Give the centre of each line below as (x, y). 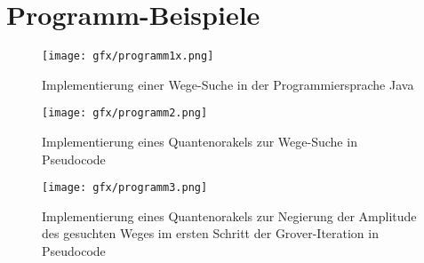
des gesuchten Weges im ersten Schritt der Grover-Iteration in (210, 233)
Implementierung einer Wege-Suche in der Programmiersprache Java (228, 84)
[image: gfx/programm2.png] (125, 113)
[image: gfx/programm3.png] (125, 188)
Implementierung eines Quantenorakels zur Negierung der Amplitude (229, 215)
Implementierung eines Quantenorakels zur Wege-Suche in (200, 142)
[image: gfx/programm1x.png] (128, 56)
